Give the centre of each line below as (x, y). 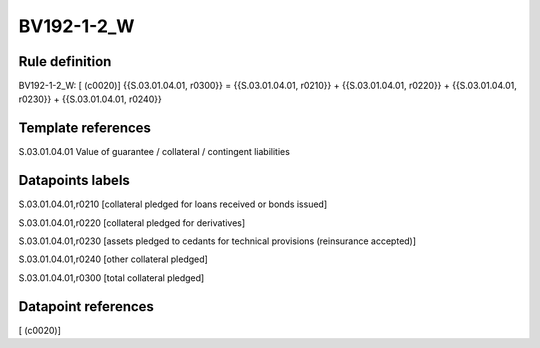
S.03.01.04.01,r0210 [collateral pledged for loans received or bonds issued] (173, 204)
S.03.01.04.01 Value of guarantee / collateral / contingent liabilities (154, 152)
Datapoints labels (74, 180)
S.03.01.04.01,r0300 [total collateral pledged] (111, 277)
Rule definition (65, 61)
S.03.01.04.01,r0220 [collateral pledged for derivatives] (132, 222)
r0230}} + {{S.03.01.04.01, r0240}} (90, 99)
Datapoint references (86, 306)
